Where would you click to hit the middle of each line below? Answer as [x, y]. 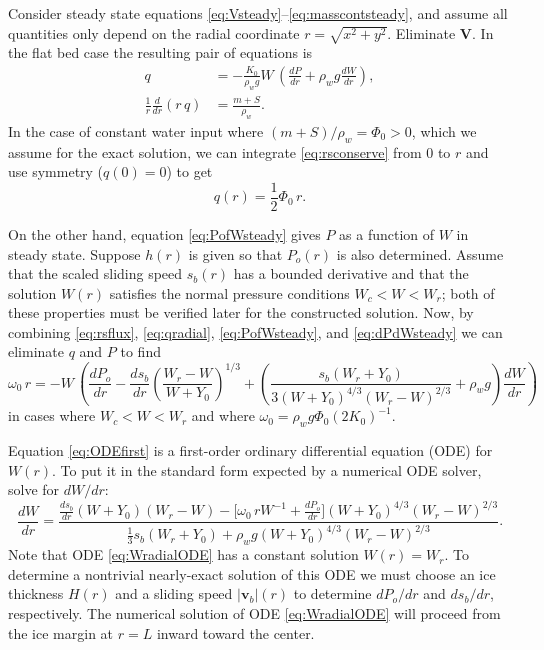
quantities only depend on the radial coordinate [154, 32]
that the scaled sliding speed [95, 273]
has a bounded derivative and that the [351, 273]
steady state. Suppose [74, 253]
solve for [34, 489]
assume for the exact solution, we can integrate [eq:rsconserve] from [215, 151]
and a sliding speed [174, 593]
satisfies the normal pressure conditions [229, 292]
